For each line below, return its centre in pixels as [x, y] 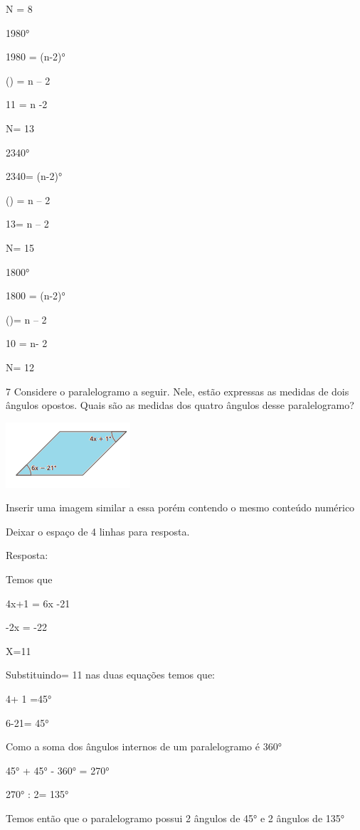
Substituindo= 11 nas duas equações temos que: [110, 675]
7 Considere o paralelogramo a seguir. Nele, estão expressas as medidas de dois [178, 391]
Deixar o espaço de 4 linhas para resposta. [98, 531]
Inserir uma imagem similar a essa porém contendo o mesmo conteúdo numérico [180, 507]
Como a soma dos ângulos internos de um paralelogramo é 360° [144, 746]
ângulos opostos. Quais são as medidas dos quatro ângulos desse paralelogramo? [180, 405]
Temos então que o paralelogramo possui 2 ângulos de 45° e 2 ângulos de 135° [175, 818]
